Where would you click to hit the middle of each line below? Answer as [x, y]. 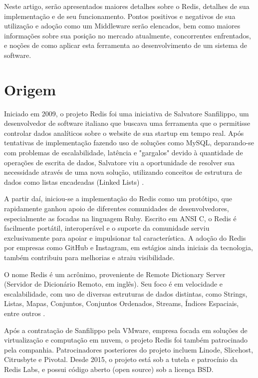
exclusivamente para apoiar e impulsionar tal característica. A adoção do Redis [125, 237]
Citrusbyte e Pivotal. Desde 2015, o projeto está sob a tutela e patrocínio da [121, 359]
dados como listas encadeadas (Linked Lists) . [74, 182]
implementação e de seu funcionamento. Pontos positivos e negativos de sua [120, 16]
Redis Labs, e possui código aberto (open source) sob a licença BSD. [109, 369]
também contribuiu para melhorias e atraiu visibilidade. [89, 257]
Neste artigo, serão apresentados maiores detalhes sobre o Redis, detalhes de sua [127, 6]
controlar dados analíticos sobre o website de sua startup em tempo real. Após [124, 133]
